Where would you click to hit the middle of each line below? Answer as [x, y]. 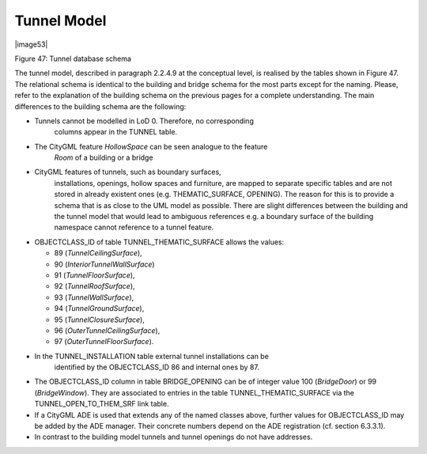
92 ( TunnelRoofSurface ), [94, 286]
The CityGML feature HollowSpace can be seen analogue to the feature [151, 146]
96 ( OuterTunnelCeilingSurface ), [107, 330]
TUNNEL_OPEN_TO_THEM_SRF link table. [102, 404]
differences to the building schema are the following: [100, 106]
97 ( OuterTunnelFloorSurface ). [104, 342]
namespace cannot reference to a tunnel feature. [134, 227]
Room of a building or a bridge [104, 157]
